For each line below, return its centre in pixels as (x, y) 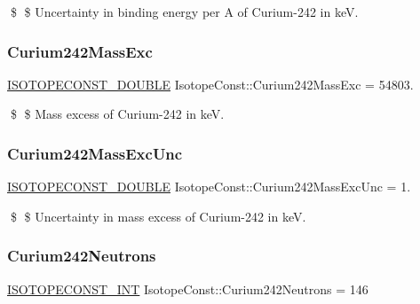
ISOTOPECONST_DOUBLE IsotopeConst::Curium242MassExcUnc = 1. (209, 187)
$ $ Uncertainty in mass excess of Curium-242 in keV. (158, 216)
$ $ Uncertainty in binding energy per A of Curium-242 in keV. (184, 12)
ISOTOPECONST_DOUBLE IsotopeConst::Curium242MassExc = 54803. (210, 84)
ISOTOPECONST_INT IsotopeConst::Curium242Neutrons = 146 (188, 288)
